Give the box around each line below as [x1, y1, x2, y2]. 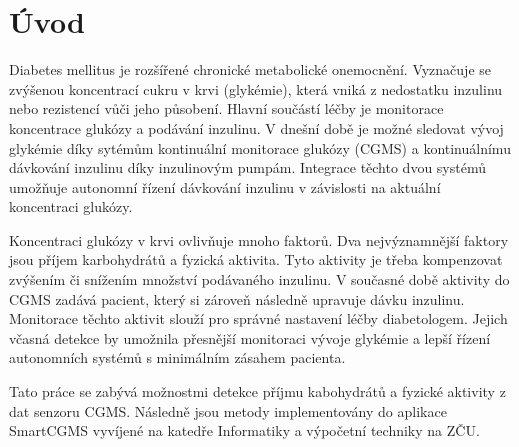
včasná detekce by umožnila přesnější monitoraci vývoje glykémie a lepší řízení [9, 327, 491, 348]
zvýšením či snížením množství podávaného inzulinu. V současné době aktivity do [9, 269, 510, 290]
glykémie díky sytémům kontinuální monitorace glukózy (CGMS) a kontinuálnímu [9, 137, 511, 158]
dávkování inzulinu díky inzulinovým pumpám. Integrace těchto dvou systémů [9, 157, 486, 178]
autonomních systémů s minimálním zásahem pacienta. [9, 347, 346, 368]
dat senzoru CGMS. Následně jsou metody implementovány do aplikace [9, 400, 447, 421]
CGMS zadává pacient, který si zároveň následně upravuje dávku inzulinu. [9, 288, 465, 309]
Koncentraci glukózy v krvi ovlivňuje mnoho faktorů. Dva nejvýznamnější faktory [9, 229, 509, 250]
